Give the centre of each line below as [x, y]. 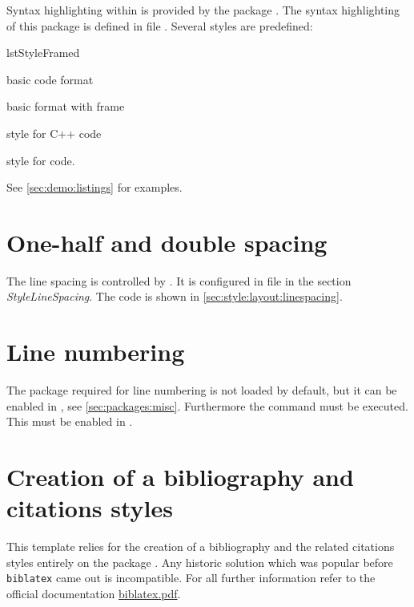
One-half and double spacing [167, 242]
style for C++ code [54, 133]
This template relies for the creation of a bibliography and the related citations [201, 546]
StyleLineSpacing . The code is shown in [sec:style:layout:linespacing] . [175, 296]
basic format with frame [66, 106]
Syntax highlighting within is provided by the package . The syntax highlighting [203, 10]
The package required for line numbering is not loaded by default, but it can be [202, 390]
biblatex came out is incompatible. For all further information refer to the [191, 578]
